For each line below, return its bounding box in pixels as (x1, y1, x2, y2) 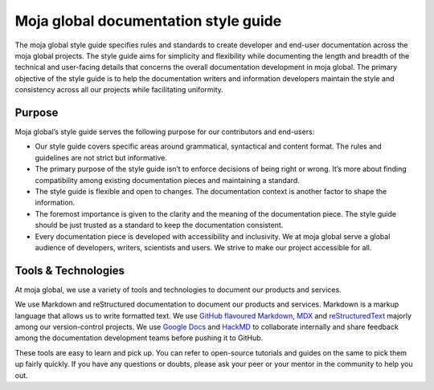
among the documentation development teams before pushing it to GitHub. (14, 333, 264, 343)
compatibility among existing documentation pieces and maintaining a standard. (35, 175, 301, 185)
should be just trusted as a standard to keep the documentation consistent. (35, 221, 284, 230)
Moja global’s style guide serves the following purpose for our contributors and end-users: (14, 127, 315, 136)
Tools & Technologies (14, 263, 125, 277)
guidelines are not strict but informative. (35, 152, 168, 162)
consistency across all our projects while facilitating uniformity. (14, 85, 224, 95)
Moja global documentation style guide (14, 12, 282, 30)
